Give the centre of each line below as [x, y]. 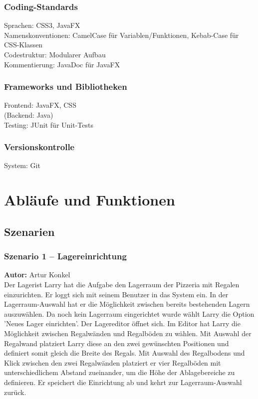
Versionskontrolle [39, 147]
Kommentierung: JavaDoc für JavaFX [62, 64]
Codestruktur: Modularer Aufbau [55, 54]
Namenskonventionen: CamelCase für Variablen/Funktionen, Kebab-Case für [122, 35]
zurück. [15, 392]
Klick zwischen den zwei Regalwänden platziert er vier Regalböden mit [113, 362]
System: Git [22, 165]
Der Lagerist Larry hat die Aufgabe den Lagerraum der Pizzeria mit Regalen [122, 284]
